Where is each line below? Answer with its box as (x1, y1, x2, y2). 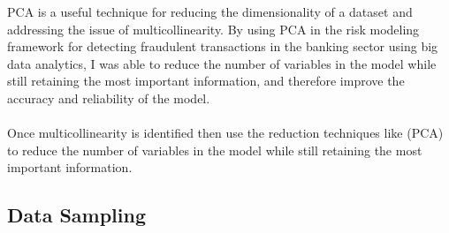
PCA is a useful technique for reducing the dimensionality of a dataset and (7, 3, 413, 20)
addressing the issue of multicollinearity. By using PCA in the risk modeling (7, 19, 420, 38)
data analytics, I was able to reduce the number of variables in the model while (7, 54, 437, 72)
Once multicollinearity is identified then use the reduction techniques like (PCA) (7, 124, 444, 142)
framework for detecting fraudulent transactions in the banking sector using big (7, 37, 438, 56)
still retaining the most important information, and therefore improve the (7, 71, 405, 90)
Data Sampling (7, 201, 147, 229)
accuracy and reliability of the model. (7, 88, 210, 107)
